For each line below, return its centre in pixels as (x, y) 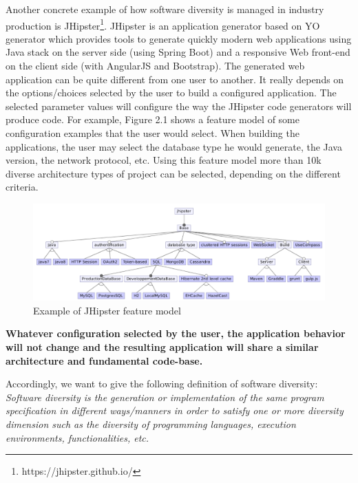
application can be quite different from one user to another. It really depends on (175, 79)
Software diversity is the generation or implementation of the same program (165, 397)
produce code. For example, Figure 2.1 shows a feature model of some (152, 119)
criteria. (22, 187)
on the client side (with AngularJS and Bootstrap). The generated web (155, 66)
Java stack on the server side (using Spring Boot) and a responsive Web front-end (178, 52)
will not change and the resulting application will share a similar (162, 347)
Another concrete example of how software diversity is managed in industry (165, 9)
